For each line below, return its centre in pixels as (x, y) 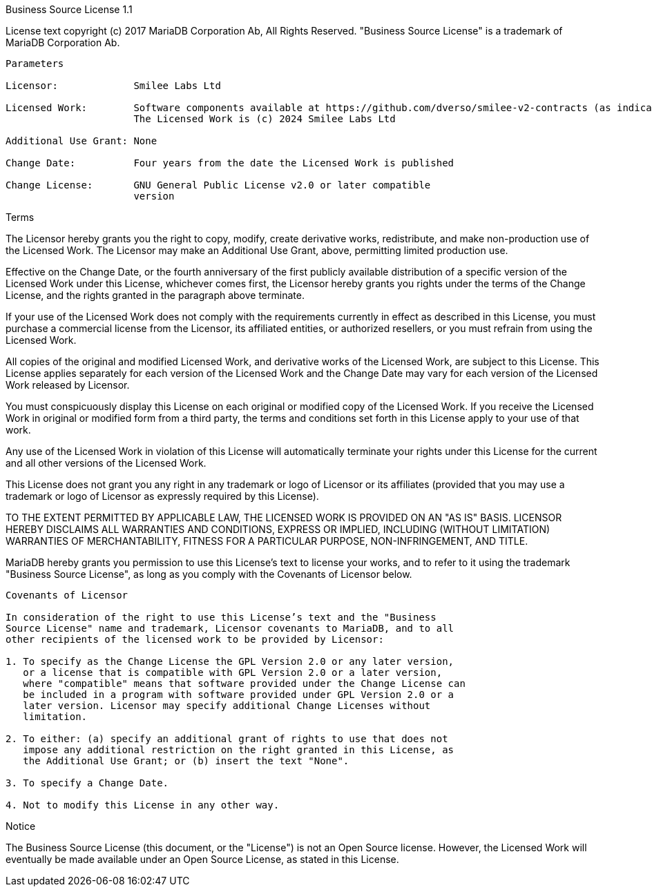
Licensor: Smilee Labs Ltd (113, 86)
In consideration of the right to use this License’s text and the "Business (221, 617)
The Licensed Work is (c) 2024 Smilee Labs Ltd (265, 119)
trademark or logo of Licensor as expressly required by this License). (162, 496)
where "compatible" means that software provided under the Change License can (244, 683)
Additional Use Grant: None (81, 141)
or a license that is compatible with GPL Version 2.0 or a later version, (233, 672)
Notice (21, 826)
